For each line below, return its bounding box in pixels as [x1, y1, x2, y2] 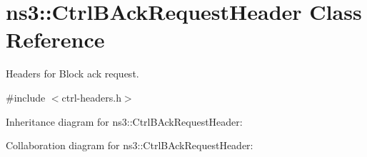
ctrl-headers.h [61, 90, 121, 104]
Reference [6, 25, 105, 54]
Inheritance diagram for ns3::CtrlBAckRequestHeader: [6, 114, 243, 129]
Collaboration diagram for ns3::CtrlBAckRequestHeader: [6, 138, 253, 153]
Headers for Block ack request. [6, 66, 139, 81]
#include [6, 90, 46, 104]
